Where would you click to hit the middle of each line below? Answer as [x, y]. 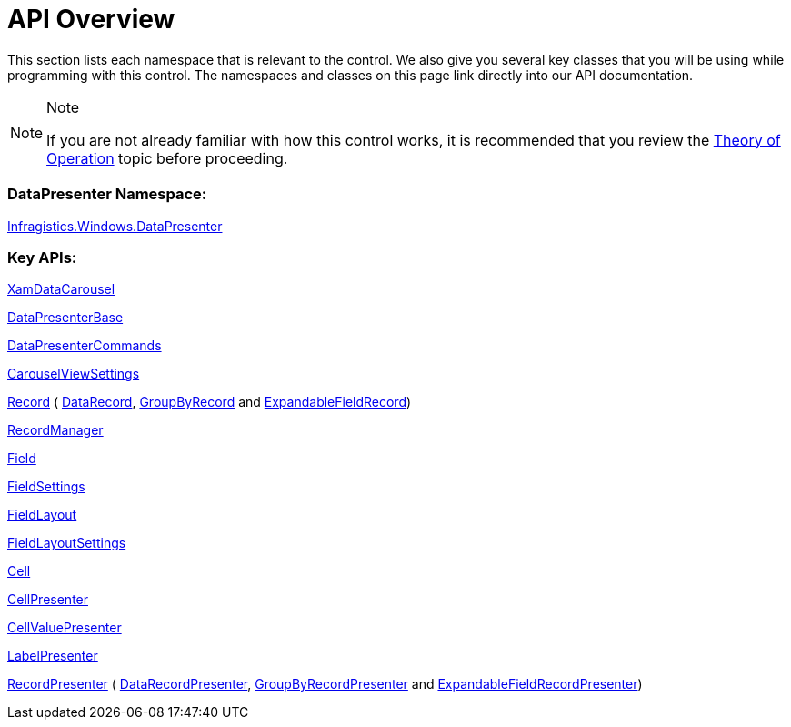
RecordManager [55, 430]
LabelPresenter [53, 656]
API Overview [91, 19]
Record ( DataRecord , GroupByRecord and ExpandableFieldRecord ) [210, 402]
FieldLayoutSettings [67, 543]
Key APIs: [42, 257]
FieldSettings [46, 487]
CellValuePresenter [65, 628]
